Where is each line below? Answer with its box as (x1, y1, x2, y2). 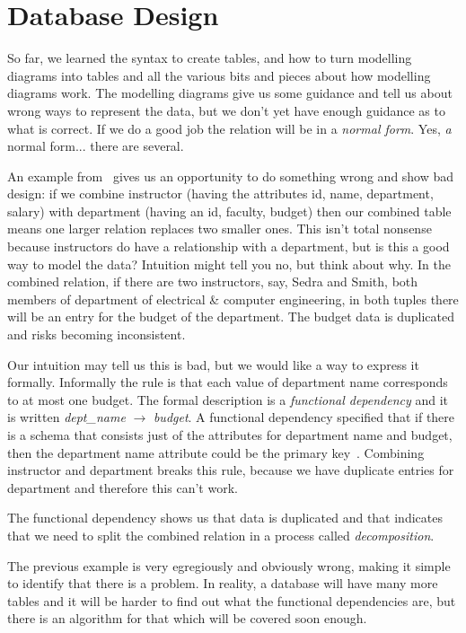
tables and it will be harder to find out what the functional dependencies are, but (7, 591, 456, 610)
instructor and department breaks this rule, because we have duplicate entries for (7, 461, 454, 479)
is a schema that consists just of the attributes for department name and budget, (7, 426, 453, 444)
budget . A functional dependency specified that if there (153, 408, 455, 426)
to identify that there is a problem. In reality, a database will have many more (7, 574, 438, 593)
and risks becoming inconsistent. (7, 325, 186, 344)
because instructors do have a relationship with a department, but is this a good (7, 237, 450, 256)
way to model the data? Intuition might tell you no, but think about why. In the (7, 254, 451, 273)
